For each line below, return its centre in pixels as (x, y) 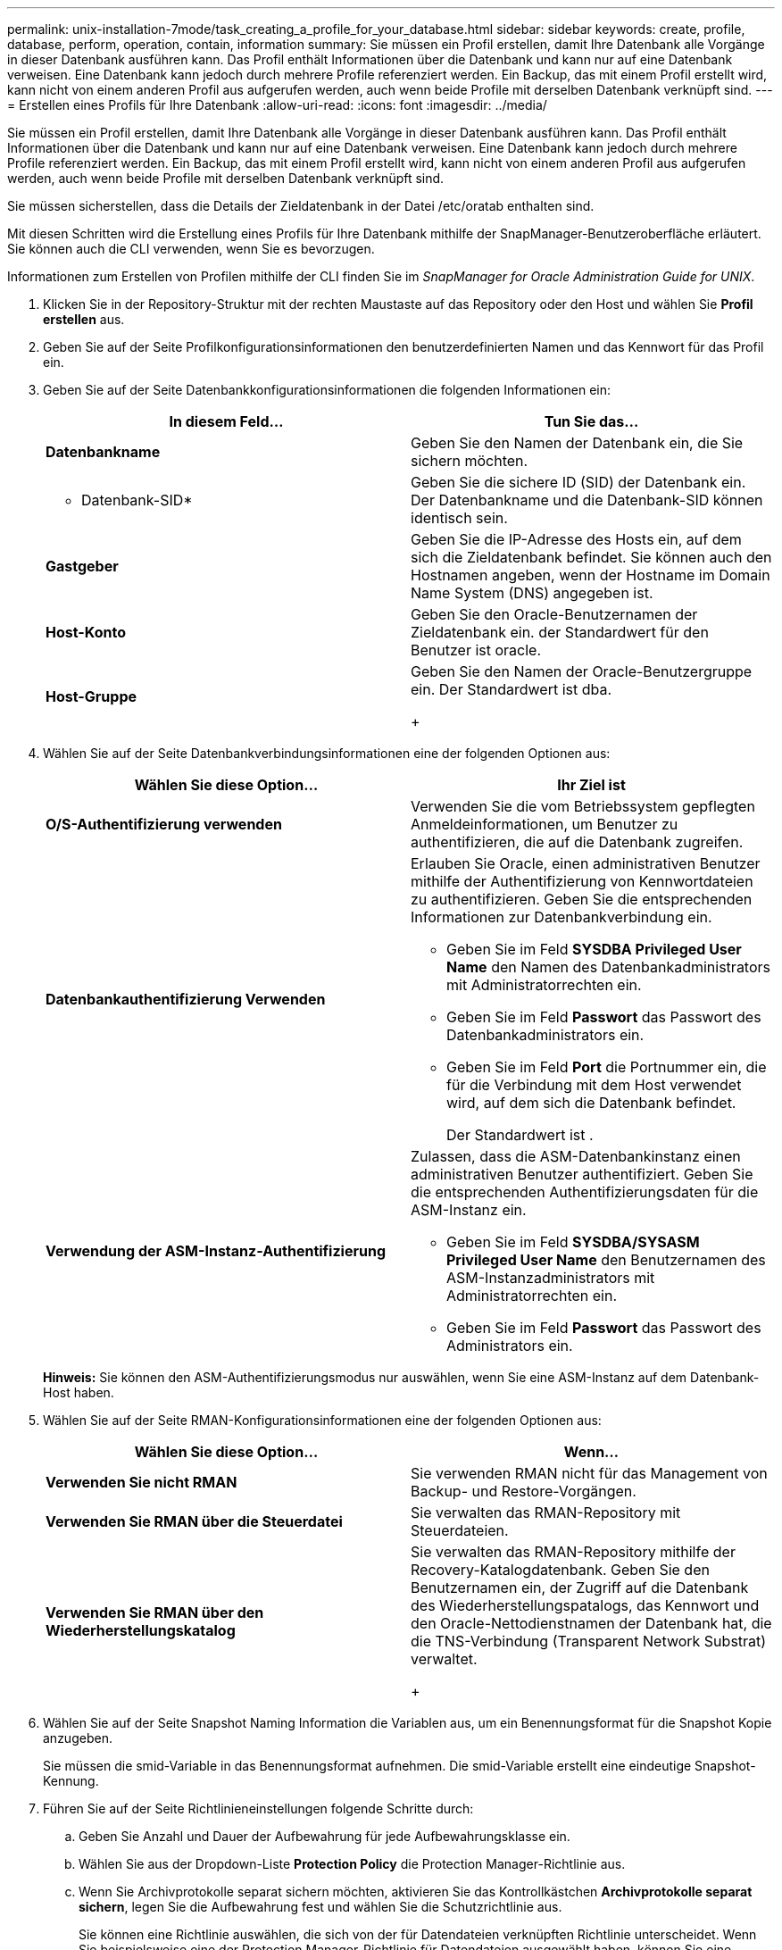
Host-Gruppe (91, 696)
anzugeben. (78, 1738)
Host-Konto (86, 632)
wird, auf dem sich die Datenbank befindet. (591, 1103)
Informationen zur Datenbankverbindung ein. (562, 917)
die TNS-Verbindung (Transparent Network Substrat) (589, 1641)
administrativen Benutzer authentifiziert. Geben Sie (582, 1174)
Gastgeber (82, 566)
